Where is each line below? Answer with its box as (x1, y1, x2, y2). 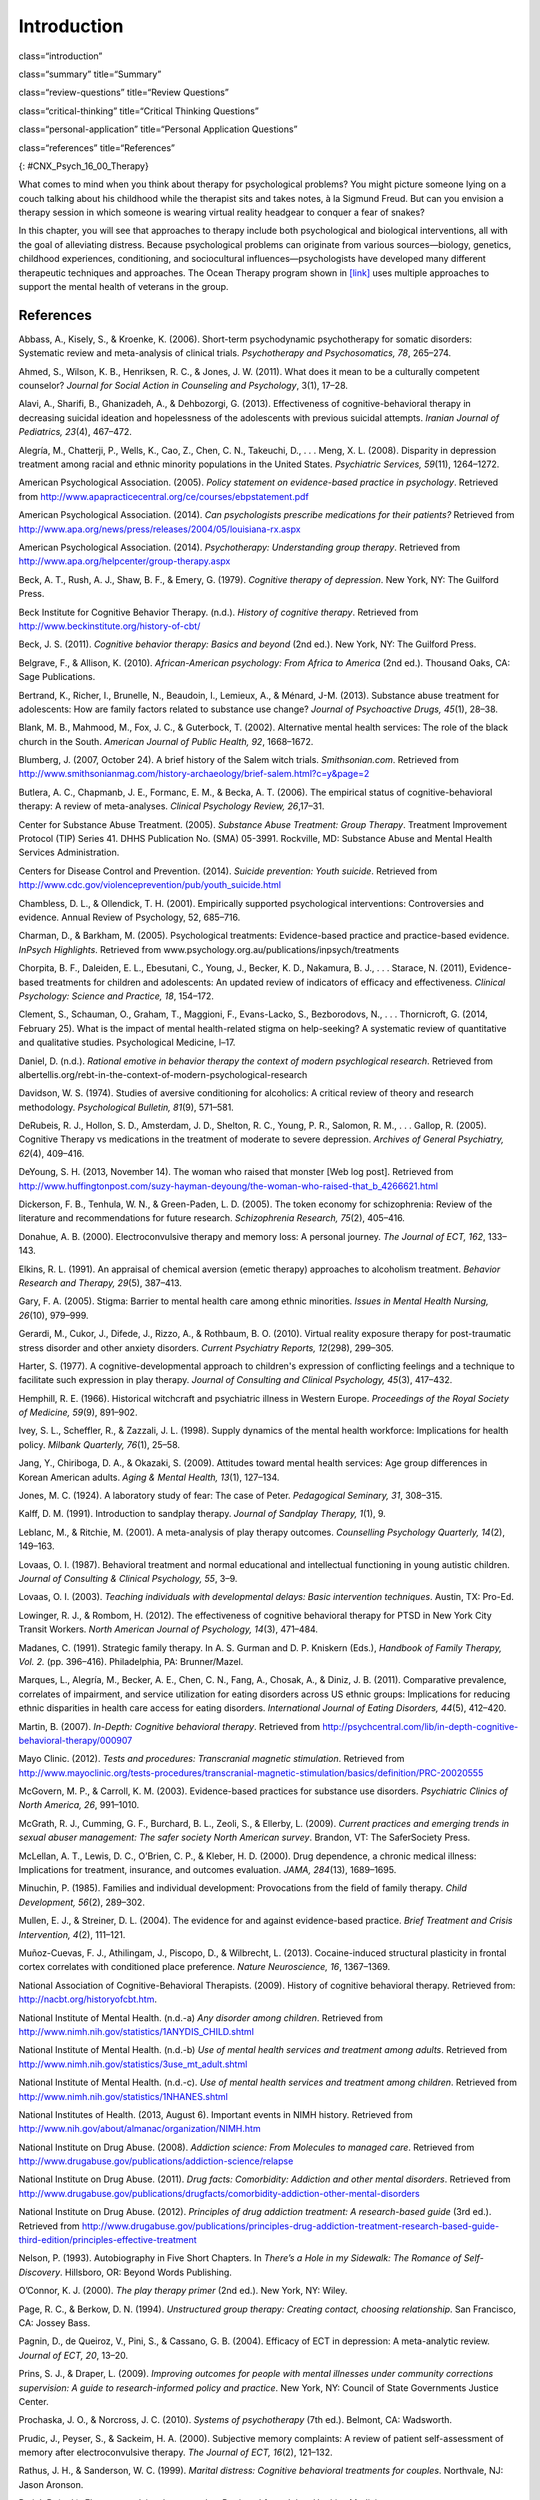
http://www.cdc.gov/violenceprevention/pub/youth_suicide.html (18, 879, 282, 891)
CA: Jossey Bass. (18, 2316, 91, 2329)
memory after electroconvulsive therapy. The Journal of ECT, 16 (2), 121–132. (18, 2446, 334, 2459)
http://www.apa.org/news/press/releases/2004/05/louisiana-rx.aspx (18, 523, 301, 535)
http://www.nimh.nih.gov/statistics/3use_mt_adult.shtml (18, 2058, 248, 2070)
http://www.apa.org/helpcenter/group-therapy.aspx (18, 555, 231, 567)
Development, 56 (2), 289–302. (18, 1896, 145, 1908)
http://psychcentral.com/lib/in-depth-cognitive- (321, 1720, 519, 1732)
